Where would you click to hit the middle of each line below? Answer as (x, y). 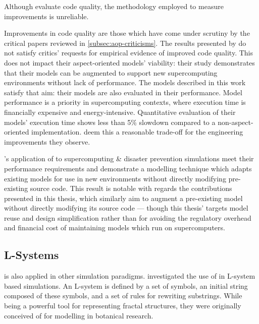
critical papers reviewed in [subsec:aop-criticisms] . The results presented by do (125, 43)
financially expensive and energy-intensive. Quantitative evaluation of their (120, 112)
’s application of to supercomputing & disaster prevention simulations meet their (129, 158)
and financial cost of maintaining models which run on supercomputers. (115, 228)
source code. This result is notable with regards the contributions (131, 188)
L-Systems (32, 255)
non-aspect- (236, 122)
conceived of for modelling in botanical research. (79, 315)
